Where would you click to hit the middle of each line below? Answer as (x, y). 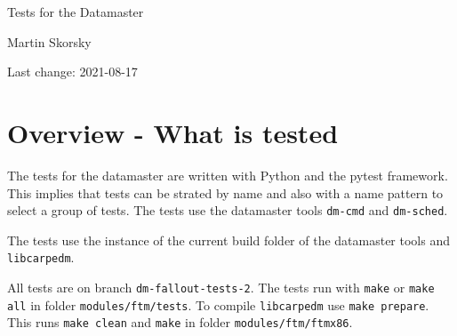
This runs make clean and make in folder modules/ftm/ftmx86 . (180, 322)
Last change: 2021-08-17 (72, 72)
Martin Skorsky (49, 41)
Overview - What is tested (173, 132)
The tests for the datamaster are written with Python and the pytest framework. (228, 175)
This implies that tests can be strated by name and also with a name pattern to (225, 192)
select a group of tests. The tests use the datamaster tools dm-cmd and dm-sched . (228, 210)
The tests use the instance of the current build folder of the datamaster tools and (228, 240)
